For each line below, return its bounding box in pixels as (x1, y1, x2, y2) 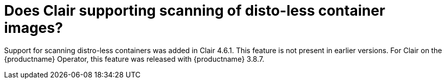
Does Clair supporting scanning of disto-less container (4, 2, 385, 19)
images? (4, 19, 63, 36)
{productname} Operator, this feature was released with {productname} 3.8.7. (4, 54, 265, 63)
